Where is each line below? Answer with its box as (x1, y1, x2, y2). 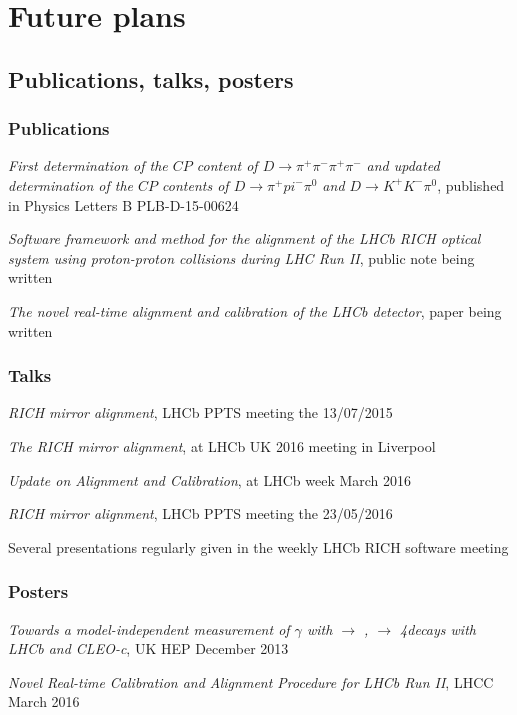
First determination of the (8, 155, 168, 176)
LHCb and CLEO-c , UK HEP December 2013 (8, 638, 289, 659)
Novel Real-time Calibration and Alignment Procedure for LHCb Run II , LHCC (8, 671, 494, 692)
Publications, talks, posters (8, 63, 294, 94)
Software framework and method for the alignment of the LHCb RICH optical (8, 228, 481, 249)
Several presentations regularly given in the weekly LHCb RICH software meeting (8, 536, 509, 557)
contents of (162, 174, 229, 195)
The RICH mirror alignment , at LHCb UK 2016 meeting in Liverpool (8, 435, 436, 456)
